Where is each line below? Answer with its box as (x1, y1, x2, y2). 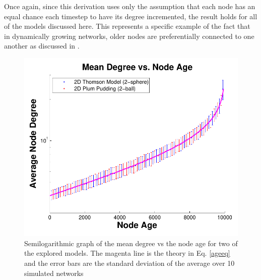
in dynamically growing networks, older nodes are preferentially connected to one (4, 30, 254, 41)
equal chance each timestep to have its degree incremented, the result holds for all (4, 11, 257, 21)
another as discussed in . (4, 40, 80, 51)
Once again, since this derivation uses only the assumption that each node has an (4, 1, 255, 11)
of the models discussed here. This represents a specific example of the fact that (4, 21, 250, 31)
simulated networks (24, 267, 84, 278)
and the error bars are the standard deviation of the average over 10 (24, 258, 235, 268)
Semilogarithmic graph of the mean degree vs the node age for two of (24, 238, 238, 248)
